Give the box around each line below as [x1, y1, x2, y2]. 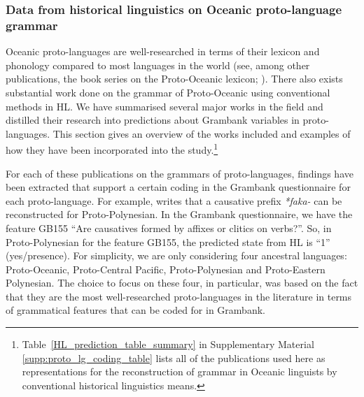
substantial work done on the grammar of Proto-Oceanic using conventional [6, 85, 330, 99]
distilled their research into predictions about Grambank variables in [6, 113, 300, 127]
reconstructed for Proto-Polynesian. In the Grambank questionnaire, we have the [6, 207, 353, 222]
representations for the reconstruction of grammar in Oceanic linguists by [22, 364, 337, 379]
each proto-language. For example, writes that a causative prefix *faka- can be [6, 193, 342, 208]
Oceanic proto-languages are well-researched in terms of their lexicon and [6, 44, 320, 59]
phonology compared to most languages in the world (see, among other [6, 57, 310, 72]
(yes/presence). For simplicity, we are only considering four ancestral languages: [6, 248, 347, 263]
